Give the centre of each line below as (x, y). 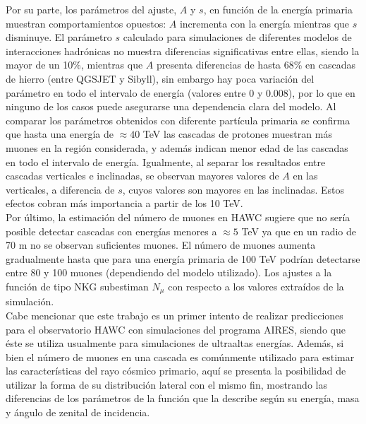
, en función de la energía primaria (278, 9)
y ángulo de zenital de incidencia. (78, 412)
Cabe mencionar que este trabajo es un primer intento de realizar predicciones (175, 315)
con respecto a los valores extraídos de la (256, 286)
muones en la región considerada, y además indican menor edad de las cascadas (177, 147)
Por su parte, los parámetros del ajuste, (91, 9)
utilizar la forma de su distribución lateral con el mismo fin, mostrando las (166, 384)
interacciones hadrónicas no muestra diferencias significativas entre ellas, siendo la (183, 51)
